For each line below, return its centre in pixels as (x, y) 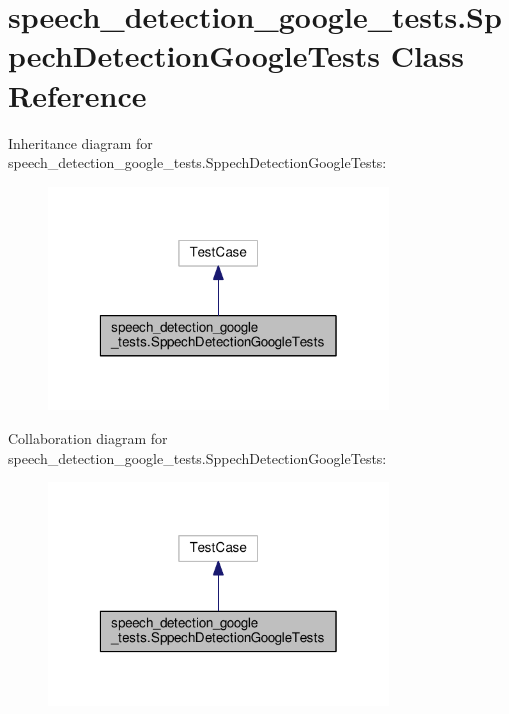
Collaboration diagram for (88, 437)
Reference (77, 94)
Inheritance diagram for (80, 142)
